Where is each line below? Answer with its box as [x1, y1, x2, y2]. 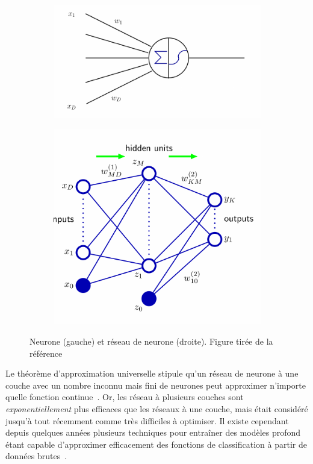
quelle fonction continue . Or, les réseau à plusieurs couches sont [5, 390, 244, 403]
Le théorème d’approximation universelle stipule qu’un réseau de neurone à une [5, 367, 299, 380]
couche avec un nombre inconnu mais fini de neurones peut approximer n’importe [5, 378, 306, 391]
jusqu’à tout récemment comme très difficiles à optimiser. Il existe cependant [5, 414, 289, 427]
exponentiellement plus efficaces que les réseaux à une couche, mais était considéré [5, 403, 308, 415]
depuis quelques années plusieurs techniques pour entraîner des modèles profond [5, 426, 301, 439]
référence [29, 346, 63, 359]
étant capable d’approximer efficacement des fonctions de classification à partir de [5, 437, 307, 450]
